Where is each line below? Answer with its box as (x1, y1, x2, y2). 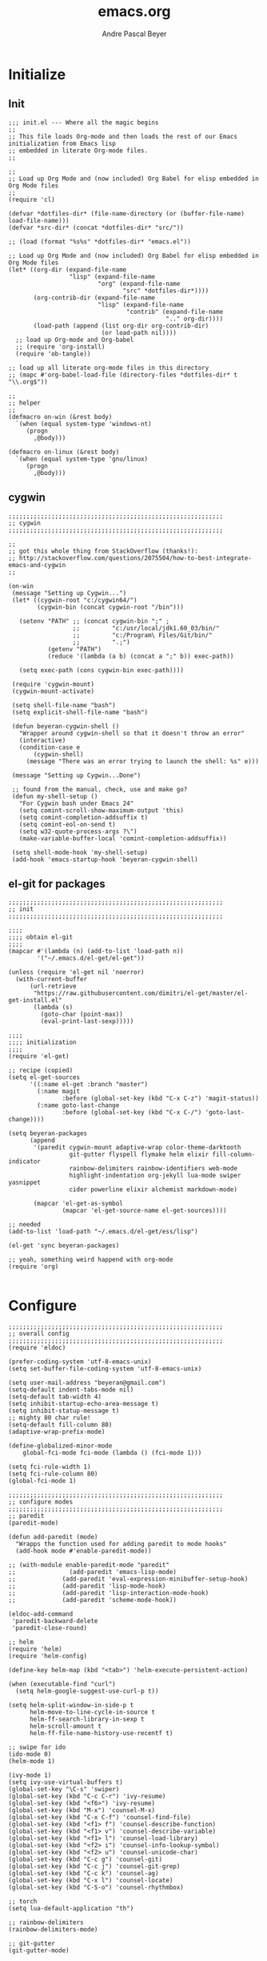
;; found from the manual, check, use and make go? (11, 785, 188, 793)
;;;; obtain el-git (8, 933, 74, 941)
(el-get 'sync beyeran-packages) (8, 1242, 120, 1250)
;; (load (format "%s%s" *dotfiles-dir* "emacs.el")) (8, 237, 192, 246)
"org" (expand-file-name (97, 280, 181, 288)
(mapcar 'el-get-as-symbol (33, 1200, 124, 1208)
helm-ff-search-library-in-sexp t (29, 1715, 145, 1724)
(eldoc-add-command (8, 1610, 74, 1618)
